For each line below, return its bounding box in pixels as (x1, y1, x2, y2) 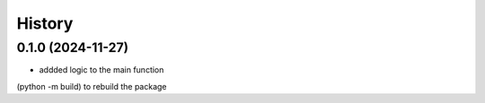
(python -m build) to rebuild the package (16, 81, 167, 91)
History (16, 13, 74, 33)
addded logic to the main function (39, 64, 164, 75)
